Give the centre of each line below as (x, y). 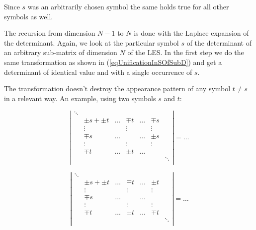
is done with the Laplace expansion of (191, 33)
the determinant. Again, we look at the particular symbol (91, 42)
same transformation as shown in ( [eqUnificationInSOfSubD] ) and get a (113, 62)
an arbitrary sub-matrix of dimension (61, 52)
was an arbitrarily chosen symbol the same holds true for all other (128, 6)
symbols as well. (29, 16)
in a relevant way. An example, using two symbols (80, 98)
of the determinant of (219, 42)
